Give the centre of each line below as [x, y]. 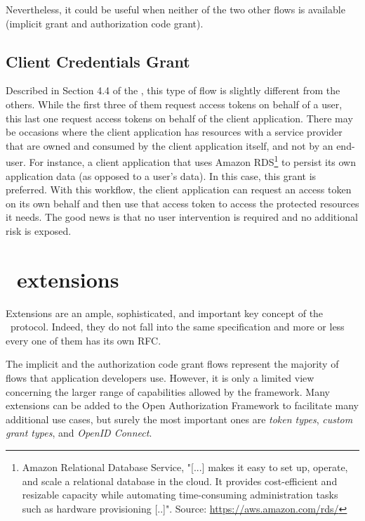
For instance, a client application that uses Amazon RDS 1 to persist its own [193, 161]
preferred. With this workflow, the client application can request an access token [179, 189]
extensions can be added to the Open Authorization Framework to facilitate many [182, 405]
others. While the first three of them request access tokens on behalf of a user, [174, 104]
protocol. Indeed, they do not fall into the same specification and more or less [177, 327]
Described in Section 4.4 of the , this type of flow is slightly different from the [173, 90]
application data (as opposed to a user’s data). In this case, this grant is [161, 175]
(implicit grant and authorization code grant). [105, 23]
